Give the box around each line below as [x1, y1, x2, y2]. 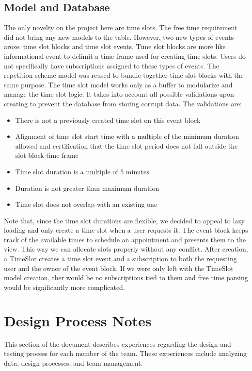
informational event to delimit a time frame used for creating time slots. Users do [4, 51, 246, 61]
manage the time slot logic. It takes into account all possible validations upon [4, 89, 234, 99]
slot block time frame [15, 150, 79, 160]
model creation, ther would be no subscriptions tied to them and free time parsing [4, 272, 248, 283]
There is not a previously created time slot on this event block [15, 115, 201, 125]
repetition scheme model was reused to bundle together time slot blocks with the [4, 70, 244, 80]
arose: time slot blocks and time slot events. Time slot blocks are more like [4, 41, 226, 51]
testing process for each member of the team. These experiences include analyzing [4, 348, 247, 358]
